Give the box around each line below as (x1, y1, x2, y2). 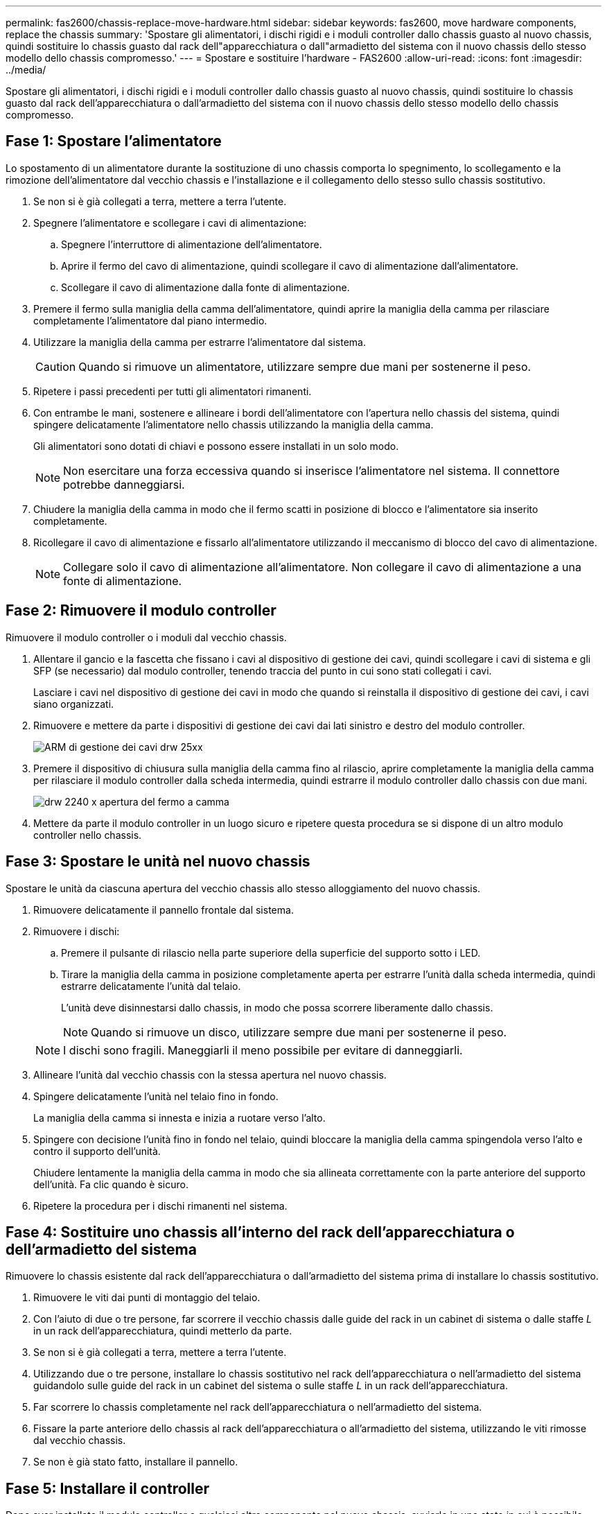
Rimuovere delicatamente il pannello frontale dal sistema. (33, 903, 294, 916)
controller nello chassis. (33, 828, 142, 841)
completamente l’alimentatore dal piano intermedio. (33, 314, 267, 327)
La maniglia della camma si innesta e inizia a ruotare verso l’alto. (33, 1111, 326, 1124)
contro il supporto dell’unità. (33, 1145, 161, 1157)
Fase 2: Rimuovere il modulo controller (6, 602, 276, 620)
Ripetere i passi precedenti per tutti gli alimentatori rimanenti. (33, 385, 312, 397)
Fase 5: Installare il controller (6, 1479, 209, 1497)
